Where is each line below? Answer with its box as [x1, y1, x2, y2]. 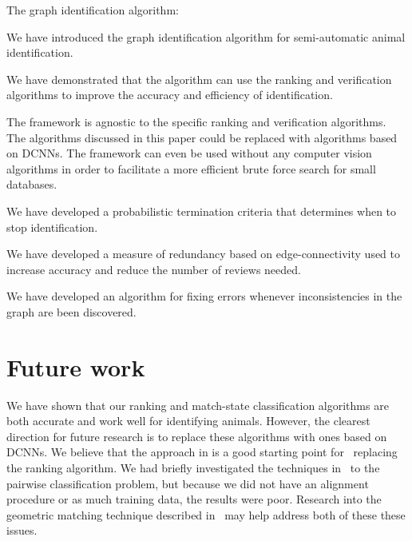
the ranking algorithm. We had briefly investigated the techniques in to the [6, 459, 380, 475]
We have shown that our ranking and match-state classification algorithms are [6, 396, 389, 413]
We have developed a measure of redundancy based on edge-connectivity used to [6, 245, 401, 262]
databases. [6, 176, 57, 193]
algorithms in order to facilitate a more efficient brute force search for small [6, 160, 376, 177]
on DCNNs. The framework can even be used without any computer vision [6, 145, 372, 161]
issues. [6, 522, 38, 539]
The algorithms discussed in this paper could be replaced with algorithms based [6, 129, 398, 145]
